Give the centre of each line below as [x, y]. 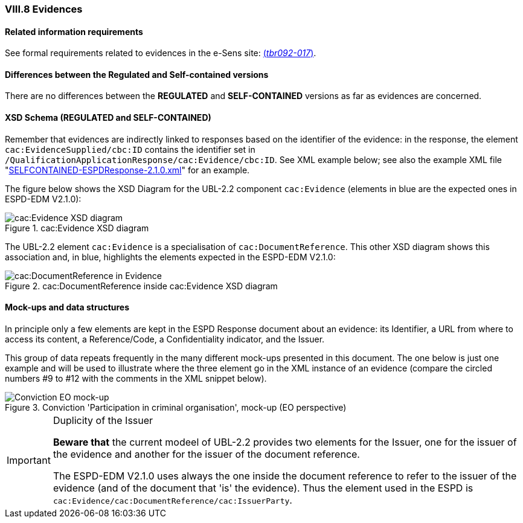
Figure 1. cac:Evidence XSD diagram [77, 228]
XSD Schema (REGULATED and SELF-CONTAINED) [108, 118]
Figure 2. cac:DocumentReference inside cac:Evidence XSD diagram [141, 286]
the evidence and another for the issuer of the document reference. [206, 454]
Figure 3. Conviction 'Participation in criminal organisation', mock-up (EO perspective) [176, 407]
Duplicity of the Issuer [103, 420]
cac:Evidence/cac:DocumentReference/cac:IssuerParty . [172, 500]
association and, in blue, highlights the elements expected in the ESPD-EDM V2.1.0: [170, 257]
